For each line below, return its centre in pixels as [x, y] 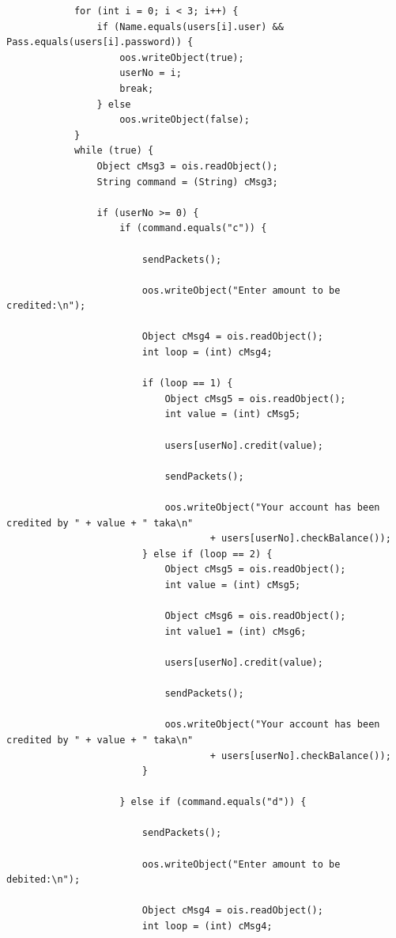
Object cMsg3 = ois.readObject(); [187, 166]
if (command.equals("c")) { [193, 228]
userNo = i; [151, 73]
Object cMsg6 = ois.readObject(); [255, 616]
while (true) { [114, 151]
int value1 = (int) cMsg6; [236, 631]
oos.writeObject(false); [185, 120]
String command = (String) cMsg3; [187, 182]
